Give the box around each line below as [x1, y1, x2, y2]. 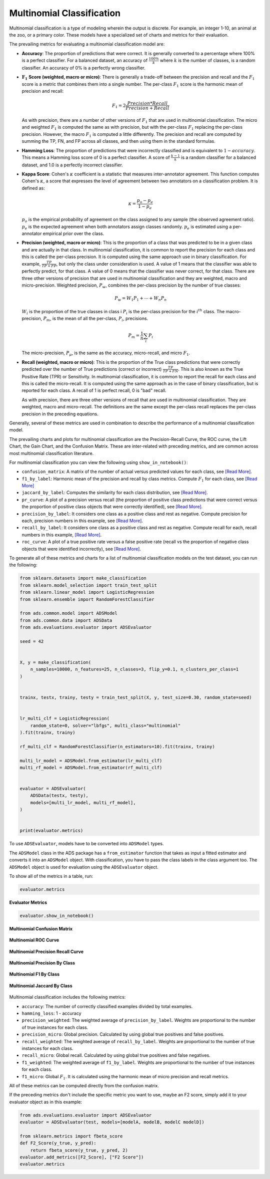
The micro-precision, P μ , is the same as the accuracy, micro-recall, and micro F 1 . [21, 350, 190, 357]
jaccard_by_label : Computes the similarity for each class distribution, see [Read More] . [21, 490, 208, 496]
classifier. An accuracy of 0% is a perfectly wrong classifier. [21, 65, 146, 71]
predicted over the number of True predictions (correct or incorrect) [21, 366, 162, 372]
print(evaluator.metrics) [19, 828, 83, 834]
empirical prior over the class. [42, 230, 104, 237]
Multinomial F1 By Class [9, 971, 60, 977]
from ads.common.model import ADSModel [19, 610, 117, 616]
